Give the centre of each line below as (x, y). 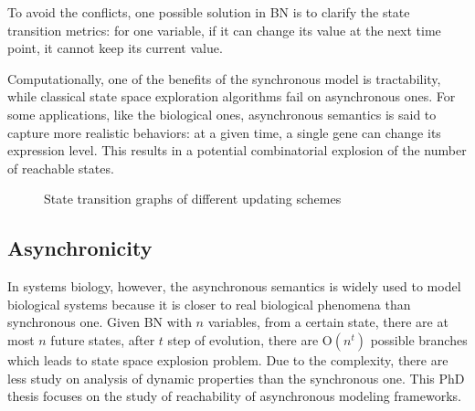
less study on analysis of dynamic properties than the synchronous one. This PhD (236, 378)
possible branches (419, 339)
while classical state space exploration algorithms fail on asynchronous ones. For (232, 96)
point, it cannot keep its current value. (115, 48)
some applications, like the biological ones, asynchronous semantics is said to (222, 114)
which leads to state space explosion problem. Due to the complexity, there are (228, 359)
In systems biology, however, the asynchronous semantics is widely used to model (234, 286)
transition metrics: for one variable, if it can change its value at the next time (224, 30)
